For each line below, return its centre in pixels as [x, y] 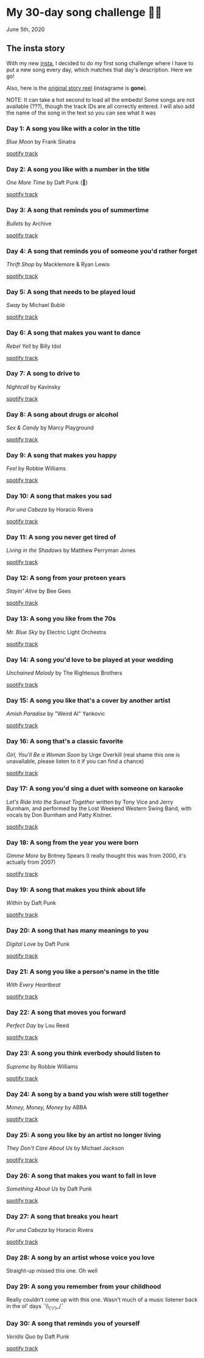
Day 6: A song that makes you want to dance [74, 333]
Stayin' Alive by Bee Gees [39, 591]
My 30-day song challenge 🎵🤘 [84, 12]
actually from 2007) [31, 862]
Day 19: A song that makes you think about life [76, 890]
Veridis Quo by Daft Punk [38, 1337]
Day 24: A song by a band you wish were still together [87, 1094]
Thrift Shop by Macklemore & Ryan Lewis [58, 264]
